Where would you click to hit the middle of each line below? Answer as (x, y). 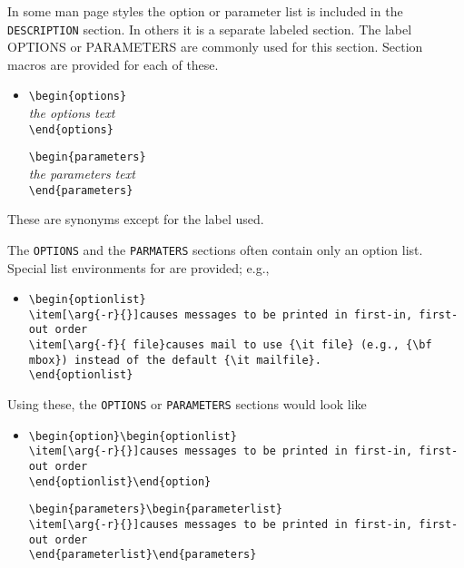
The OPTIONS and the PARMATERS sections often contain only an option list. (215, 249)
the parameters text (82, 173)
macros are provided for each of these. (113, 64)
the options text (72, 113)
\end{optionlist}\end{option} (120, 481)
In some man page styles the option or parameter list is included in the (205, 11)
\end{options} (71, 129)
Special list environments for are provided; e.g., (138, 267)
